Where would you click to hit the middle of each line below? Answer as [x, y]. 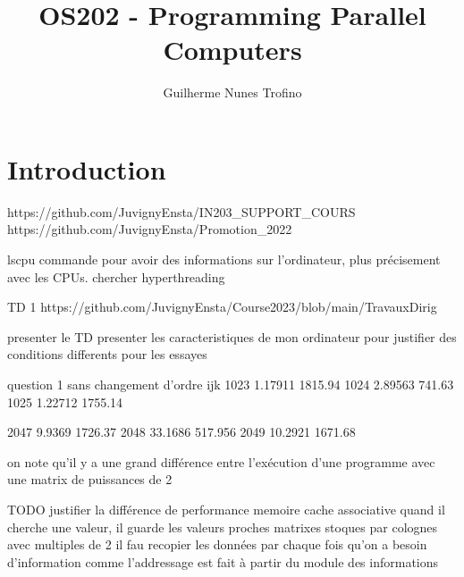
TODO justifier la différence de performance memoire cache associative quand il [226, 509]
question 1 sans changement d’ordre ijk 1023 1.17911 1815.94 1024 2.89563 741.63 [231, 384]
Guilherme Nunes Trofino [232, 92]
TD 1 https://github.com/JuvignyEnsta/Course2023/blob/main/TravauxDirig [222, 307]
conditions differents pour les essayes [107, 354]
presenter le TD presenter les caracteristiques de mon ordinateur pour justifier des [232, 336]
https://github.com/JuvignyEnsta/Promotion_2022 [150, 229]
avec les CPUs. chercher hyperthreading [116, 276]
